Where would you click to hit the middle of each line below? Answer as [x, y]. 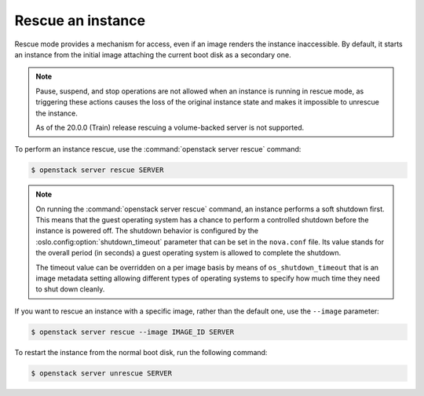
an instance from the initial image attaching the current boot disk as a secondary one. [153, 54]
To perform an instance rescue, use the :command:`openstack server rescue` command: [158, 149]
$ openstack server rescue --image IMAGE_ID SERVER [133, 332]
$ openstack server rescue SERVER [97, 170]
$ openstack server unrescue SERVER [102, 373]
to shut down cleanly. [70, 289]
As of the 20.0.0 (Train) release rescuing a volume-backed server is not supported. [170, 127]
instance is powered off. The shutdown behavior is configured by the [147, 231]
